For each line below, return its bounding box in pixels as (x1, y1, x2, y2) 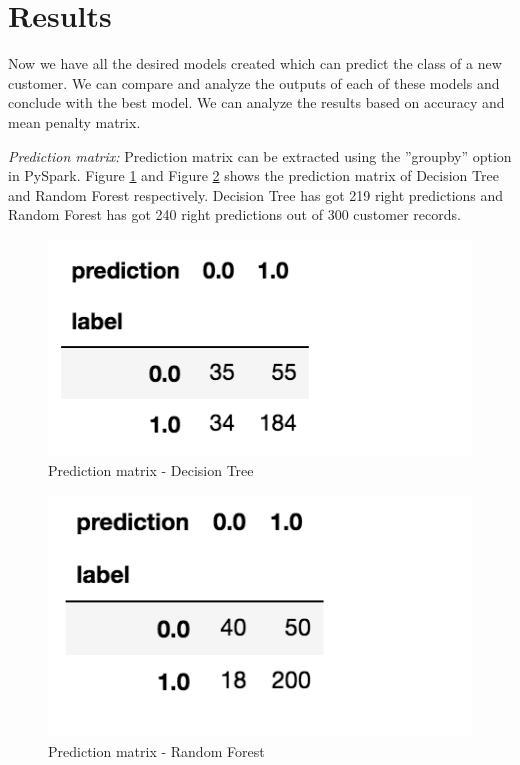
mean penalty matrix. (8, 111, 141, 132)
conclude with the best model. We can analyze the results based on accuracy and (8, 92, 505, 113)
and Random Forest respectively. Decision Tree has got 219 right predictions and (8, 184, 504, 205)
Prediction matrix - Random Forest (48, 740, 265, 761)
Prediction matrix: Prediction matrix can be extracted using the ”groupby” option (8, 145, 512, 166)
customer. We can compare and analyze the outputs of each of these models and (8, 72, 500, 93)
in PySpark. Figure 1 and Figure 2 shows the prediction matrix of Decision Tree (8, 165, 499, 186)
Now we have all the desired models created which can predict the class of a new (8, 53, 502, 74)
